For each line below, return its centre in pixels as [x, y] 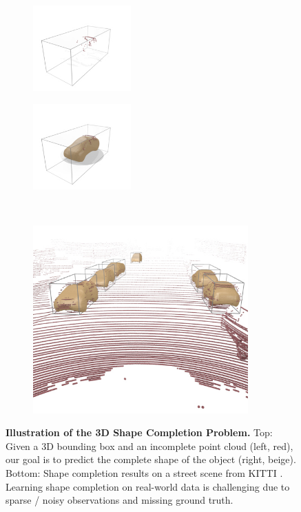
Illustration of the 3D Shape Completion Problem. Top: [139, 432]
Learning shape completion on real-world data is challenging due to [148, 486]
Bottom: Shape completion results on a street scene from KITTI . [144, 472]
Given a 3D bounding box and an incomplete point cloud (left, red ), [149, 446]
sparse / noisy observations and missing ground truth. [120, 500]
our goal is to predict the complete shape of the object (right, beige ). [151, 459]
